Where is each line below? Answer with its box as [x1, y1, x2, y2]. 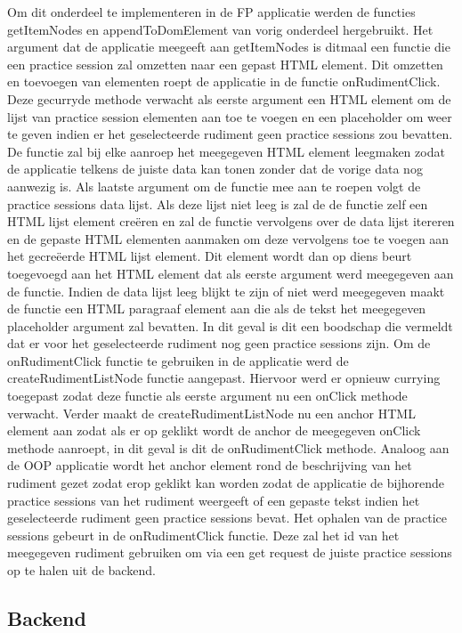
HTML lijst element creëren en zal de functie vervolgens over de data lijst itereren [7, 212, 455, 231]
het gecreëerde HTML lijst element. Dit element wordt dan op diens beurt [7, 247, 412, 265]
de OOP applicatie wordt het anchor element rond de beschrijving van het [7, 456, 412, 475]
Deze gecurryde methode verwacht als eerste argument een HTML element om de [7, 89, 451, 108]
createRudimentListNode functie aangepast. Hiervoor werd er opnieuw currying [7, 369, 441, 387]
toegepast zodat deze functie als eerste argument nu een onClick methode [7, 386, 408, 405]
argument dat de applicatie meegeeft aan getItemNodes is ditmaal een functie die [7, 37, 450, 56]
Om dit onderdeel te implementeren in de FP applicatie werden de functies [7, 3, 416, 20]
